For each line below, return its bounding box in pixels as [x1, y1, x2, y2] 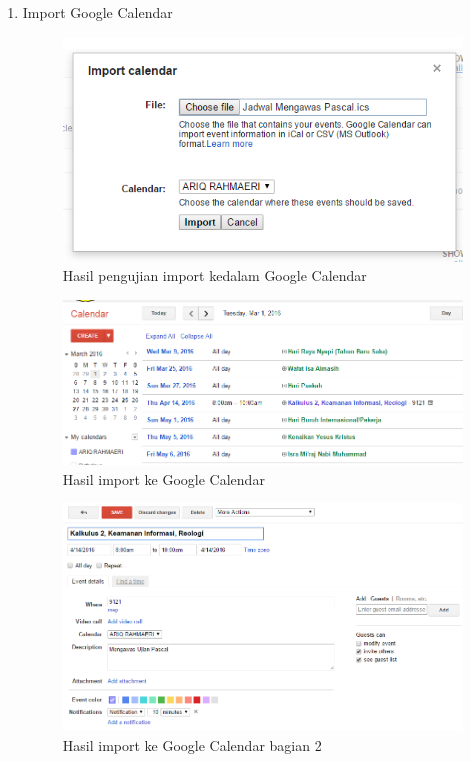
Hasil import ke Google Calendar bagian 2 [62, 734, 322, 755]
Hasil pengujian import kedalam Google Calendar [62, 265, 367, 286]
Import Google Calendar [22, 2, 173, 22]
